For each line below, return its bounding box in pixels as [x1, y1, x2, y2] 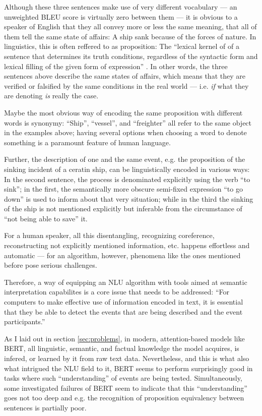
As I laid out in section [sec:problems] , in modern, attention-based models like [4, 333, 245, 343]
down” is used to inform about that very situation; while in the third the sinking [4, 193, 253, 204]
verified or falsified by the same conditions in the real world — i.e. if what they [4, 80, 249, 91]
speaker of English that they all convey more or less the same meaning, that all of [4, 21, 257, 32]
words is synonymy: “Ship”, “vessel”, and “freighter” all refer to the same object [4, 117, 252, 128]
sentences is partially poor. [4, 402, 87, 412]
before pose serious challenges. [4, 260, 97, 270]
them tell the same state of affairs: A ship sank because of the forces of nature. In [4, 31, 256, 41]
